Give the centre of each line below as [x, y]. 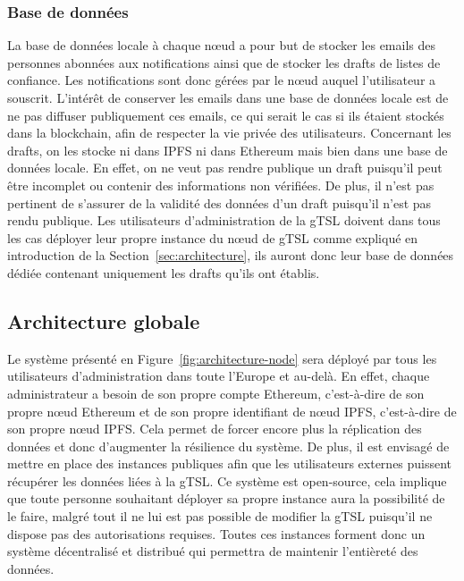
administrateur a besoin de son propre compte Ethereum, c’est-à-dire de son [216, 393]
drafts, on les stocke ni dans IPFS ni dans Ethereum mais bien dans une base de [228, 150]
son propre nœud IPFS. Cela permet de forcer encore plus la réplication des [215, 429]
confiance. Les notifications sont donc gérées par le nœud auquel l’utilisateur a [222, 80]
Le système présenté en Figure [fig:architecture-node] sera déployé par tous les [222, 358]
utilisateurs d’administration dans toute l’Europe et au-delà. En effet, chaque [219, 376]
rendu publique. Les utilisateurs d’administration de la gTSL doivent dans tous [224, 220]
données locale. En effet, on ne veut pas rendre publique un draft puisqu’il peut [225, 168]
